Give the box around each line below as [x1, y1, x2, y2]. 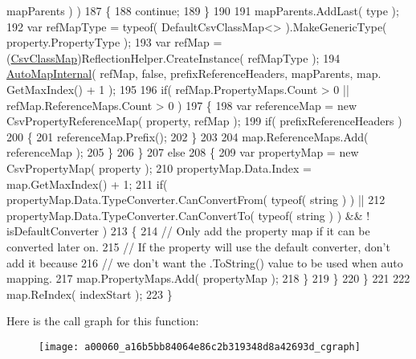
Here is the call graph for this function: [6, 312, 199, 329]
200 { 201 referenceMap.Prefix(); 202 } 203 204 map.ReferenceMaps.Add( [6, 128, 369, 145]
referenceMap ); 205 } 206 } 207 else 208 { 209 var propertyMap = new [6, 144, 359, 161]
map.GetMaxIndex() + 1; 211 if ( [6, 175, 168, 192]
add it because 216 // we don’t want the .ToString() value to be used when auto [6, 254, 403, 271]
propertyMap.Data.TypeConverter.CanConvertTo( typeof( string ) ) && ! [6, 206, 370, 223]
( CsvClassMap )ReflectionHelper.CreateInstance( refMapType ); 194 [6, 49, 341, 66]
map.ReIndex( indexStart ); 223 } [6, 285, 173, 302]
